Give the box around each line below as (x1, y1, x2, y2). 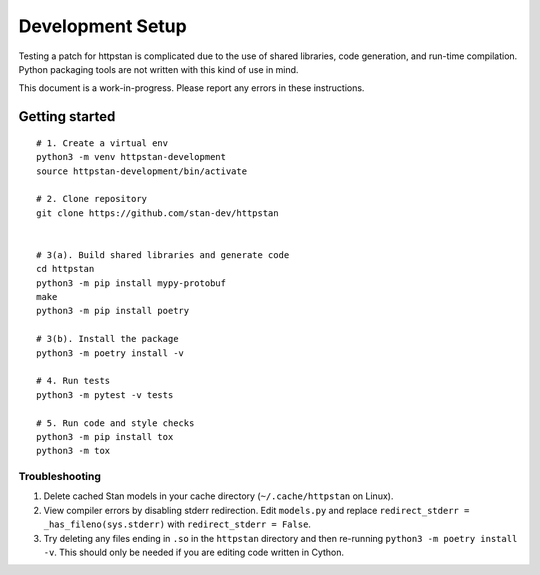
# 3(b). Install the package (36, 333, 179, 345)
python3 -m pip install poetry (36, 305, 190, 317)
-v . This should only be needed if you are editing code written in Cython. (43, 546, 345, 559)
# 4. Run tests (36, 375, 111, 387)
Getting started (18, 108, 116, 125)
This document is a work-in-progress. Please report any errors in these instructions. (18, 82, 365, 94)
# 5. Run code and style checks (36, 417, 195, 429)
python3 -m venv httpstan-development (36, 151, 227, 163)
